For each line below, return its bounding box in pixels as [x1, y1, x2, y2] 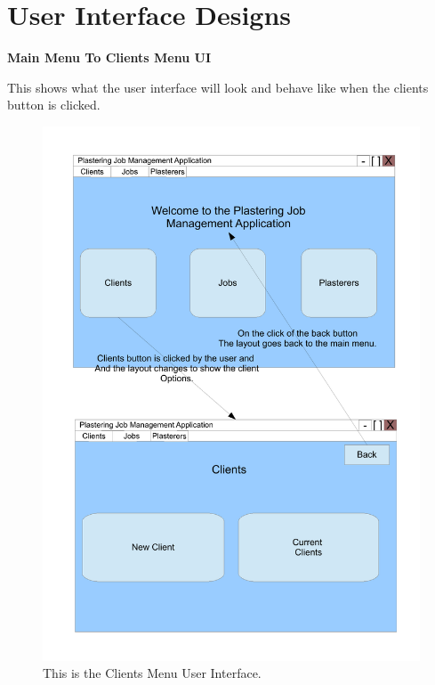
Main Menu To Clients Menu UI [7, 48, 212, 67]
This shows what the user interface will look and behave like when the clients [7, 77, 429, 96]
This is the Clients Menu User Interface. [43, 664, 262, 682]
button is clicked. [7, 95, 101, 114]
